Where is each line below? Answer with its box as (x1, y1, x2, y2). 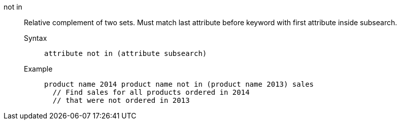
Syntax (24, 34, 47, 42)
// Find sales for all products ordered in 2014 (52, 88, 250, 96)
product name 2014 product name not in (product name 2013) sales (44, 80, 314, 88)
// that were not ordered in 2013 (52, 96, 190, 104)
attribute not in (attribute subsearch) (44, 49, 207, 57)
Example (24, 65, 53, 73)
